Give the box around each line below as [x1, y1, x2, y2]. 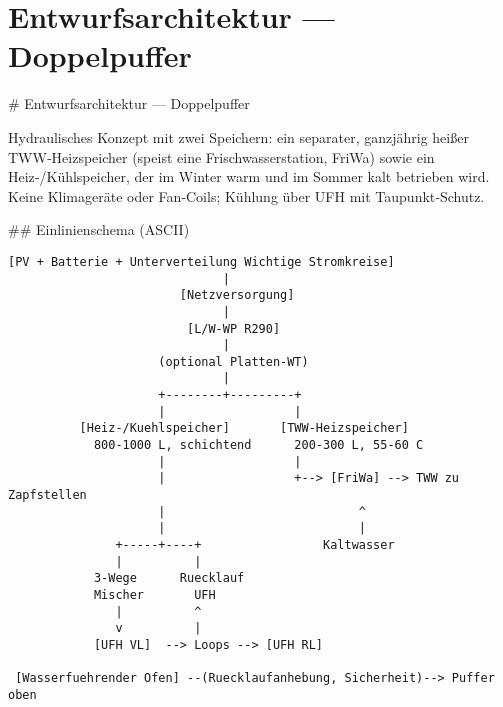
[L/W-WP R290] [186, 321, 281, 336]
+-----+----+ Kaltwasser [115, 538, 395, 553]
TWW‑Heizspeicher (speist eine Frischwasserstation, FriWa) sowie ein [8, 146, 435, 167]
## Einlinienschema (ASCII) [8, 219, 190, 240]
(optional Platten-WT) [158, 354, 309, 369]
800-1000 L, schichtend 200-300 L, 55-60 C [93, 438, 424, 453]
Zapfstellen [8, 488, 87, 503]
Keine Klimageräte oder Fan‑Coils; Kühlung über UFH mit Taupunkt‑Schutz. [8, 185, 485, 206]
